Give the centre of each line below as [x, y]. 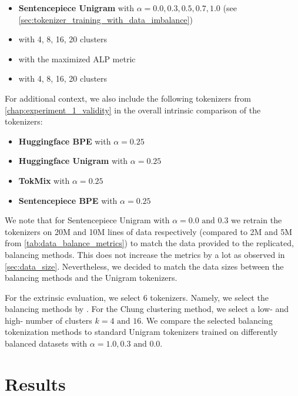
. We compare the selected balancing [207, 320]
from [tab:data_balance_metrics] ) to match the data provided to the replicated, [149, 243]
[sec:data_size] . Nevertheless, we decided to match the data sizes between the [144, 266]
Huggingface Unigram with [73, 161]
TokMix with [44, 180]
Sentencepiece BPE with [68, 200]
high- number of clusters [48, 320]
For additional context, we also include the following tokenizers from [128, 98]
